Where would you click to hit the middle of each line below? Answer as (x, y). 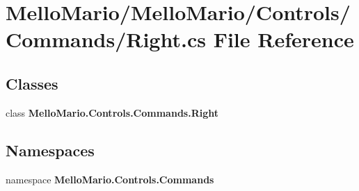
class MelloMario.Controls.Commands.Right (112, 112)
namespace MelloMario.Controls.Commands (110, 179)
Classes (32, 83)
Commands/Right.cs (106, 39)
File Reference (284, 39)
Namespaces (50, 150)
